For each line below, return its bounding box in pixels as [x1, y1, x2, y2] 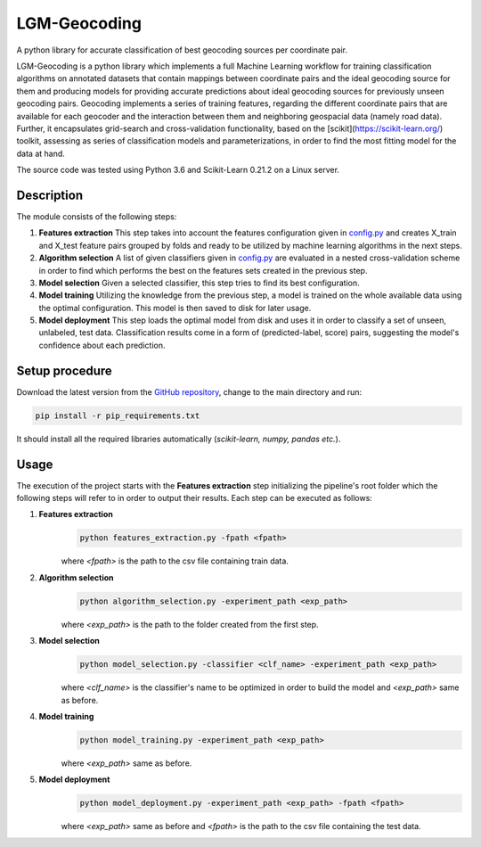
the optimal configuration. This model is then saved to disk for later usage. [38, 302, 312, 313]
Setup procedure [16, 363, 113, 378]
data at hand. [16, 148, 66, 159]
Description [16, 187, 84, 202]
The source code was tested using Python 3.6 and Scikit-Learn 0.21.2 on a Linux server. [16, 165, 340, 176]
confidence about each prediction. [38, 340, 166, 350]
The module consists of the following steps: [16, 210, 177, 222]
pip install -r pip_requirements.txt [35, 410, 200, 421]
